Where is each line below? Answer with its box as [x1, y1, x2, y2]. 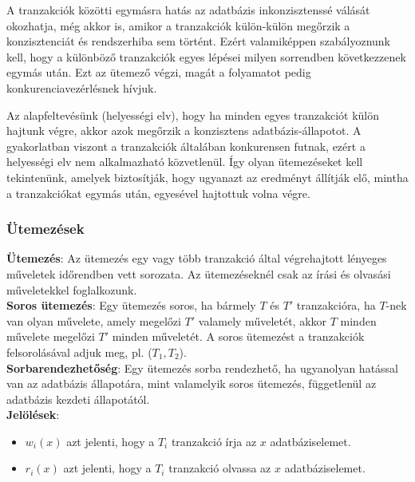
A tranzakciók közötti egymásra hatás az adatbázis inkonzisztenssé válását [6, 2, 370, 18]
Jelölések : [6, 406, 60, 423]
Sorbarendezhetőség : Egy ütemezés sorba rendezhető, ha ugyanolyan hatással [6, 359, 399, 376]
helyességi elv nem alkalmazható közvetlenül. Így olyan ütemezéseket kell [6, 153, 363, 170]
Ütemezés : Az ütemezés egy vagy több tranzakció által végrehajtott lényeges [6, 250, 387, 267]
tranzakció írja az [171, 433, 257, 449]
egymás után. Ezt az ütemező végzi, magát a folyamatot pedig [6, 64, 311, 81]
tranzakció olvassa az [168, 460, 271, 476]
